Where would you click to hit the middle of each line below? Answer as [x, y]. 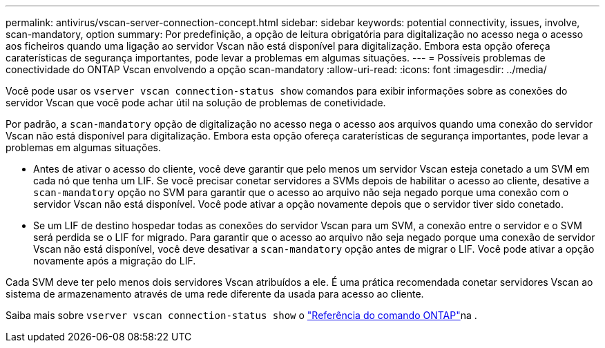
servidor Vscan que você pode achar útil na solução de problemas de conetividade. [196, 103]
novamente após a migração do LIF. [115, 261]
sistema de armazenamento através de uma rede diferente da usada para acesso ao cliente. [215, 294]
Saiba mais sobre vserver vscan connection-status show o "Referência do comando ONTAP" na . [241, 315]
